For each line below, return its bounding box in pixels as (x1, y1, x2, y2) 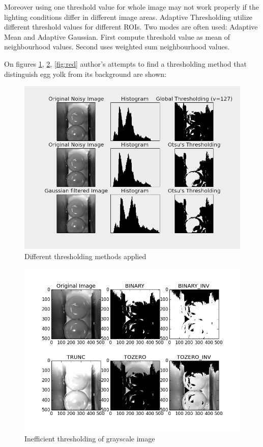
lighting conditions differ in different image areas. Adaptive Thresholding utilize (4, 11, 253, 22)
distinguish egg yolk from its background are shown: (4, 68, 166, 79)
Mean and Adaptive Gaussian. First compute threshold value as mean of (4, 31, 230, 42)
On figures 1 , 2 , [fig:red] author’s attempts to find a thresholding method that (4, 58, 247, 69)
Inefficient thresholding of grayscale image (24, 433, 155, 443)
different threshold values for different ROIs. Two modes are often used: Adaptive (4, 21, 258, 32)
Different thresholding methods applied (24, 250, 147, 261)
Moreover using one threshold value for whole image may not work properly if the (4, 2, 259, 12)
